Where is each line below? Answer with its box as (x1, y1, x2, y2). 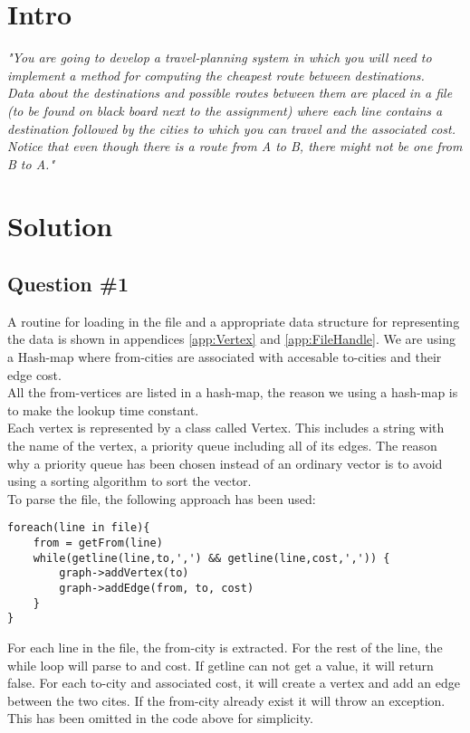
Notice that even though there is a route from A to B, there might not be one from (7, 137, 463, 156)
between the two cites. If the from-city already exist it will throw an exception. (7, 690, 446, 709)
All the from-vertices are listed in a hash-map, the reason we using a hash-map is (7, 383, 458, 402)
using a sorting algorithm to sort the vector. (7, 471, 252, 490)
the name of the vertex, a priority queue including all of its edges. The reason (7, 436, 437, 455)
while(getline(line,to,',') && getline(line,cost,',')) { (33, 551, 390, 565)
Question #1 (7, 270, 129, 298)
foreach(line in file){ (7, 521, 150, 535)
